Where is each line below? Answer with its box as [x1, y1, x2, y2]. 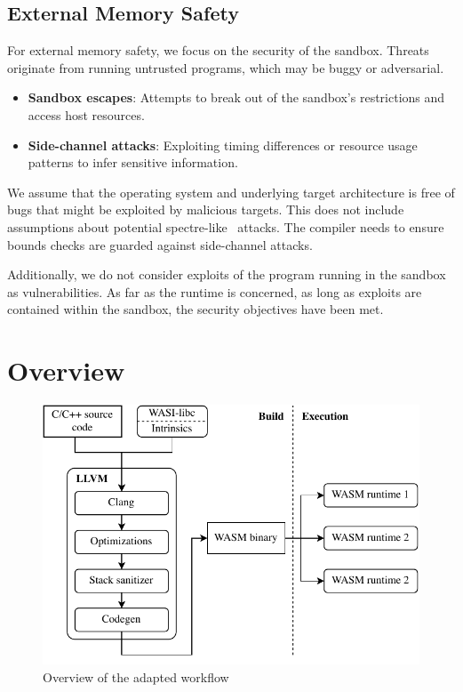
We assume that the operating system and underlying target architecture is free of [7, 182, 455, 201]
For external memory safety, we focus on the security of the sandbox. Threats [7, 41, 429, 60]
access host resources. [28, 105, 145, 124]
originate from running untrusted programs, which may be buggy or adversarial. [7, 58, 444, 76]
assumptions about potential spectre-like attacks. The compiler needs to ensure [7, 217, 444, 236]
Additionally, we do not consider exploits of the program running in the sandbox [7, 265, 446, 284]
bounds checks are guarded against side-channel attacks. [7, 235, 313, 253]
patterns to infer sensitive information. [28, 153, 238, 172]
